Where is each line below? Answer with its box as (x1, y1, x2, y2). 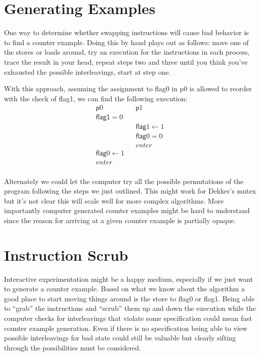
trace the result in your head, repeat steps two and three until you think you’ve (4, 56, 247, 67)
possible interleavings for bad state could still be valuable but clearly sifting (4, 332, 236, 343)
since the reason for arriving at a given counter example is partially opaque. (4, 215, 236, 225)
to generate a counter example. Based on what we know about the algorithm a (4, 283, 245, 294)
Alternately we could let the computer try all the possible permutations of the (4, 175, 243, 186)
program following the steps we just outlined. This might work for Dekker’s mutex (4, 186, 256, 196)
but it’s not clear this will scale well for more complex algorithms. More (4, 195, 224, 206)
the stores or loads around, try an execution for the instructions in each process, (4, 47, 250, 57)
